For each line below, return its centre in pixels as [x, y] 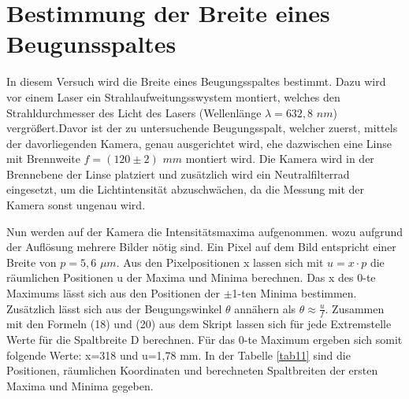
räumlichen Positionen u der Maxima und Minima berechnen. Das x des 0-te [191, 277]
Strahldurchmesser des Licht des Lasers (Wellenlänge [134, 112]
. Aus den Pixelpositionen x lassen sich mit [220, 262]
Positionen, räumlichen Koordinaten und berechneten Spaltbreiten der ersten [192, 370]
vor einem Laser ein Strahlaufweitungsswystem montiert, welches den [173, 96]
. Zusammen [355, 308]
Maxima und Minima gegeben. [80, 385]
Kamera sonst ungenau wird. [76, 205]
